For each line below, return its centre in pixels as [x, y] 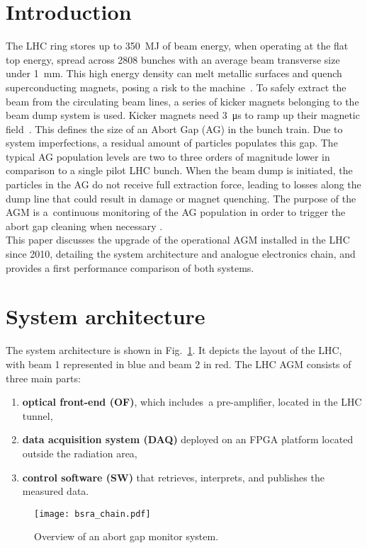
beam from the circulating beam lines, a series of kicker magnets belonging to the [182, 101]
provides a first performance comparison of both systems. [130, 267]
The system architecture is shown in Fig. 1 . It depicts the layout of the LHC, [174, 350]
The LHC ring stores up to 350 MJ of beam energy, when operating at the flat [177, 46]
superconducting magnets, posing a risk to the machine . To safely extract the [176, 87]
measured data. [56, 491]
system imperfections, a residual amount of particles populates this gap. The [172, 143]
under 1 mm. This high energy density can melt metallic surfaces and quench [174, 73]
